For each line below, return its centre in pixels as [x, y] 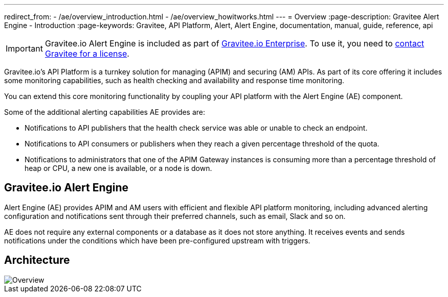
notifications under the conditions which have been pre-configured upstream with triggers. [157, 240]
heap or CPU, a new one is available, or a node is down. [118, 168]
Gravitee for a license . [87, 54]
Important [24, 48]
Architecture [37, 260]
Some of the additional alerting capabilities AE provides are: [105, 112]
